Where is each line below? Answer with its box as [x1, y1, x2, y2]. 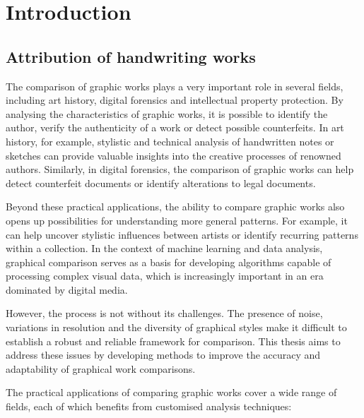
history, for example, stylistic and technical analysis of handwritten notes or [6, 133, 334, 148]
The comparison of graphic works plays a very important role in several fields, [6, 78, 344, 93]
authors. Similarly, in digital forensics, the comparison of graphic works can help [6, 162, 354, 177]
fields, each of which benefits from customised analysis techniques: [6, 399, 292, 414]
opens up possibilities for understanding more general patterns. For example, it [6, 213, 348, 227]
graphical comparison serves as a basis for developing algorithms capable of [6, 254, 331, 269]
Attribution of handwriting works [6, 45, 256, 67]
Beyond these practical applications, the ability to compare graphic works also [6, 199, 345, 214]
